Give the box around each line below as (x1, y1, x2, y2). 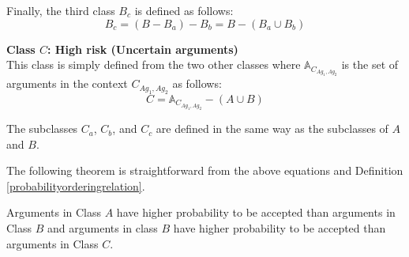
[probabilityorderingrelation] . (6, 177, 145, 194)
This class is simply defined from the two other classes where (6, 56, 301, 73)
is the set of (341, 56, 399, 73)
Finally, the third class (6, 2, 115, 18)
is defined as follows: (134, 2, 234, 18)
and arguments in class (47, 220, 158, 236)
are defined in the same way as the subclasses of (156, 120, 388, 137)
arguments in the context (6, 75, 128, 92)
